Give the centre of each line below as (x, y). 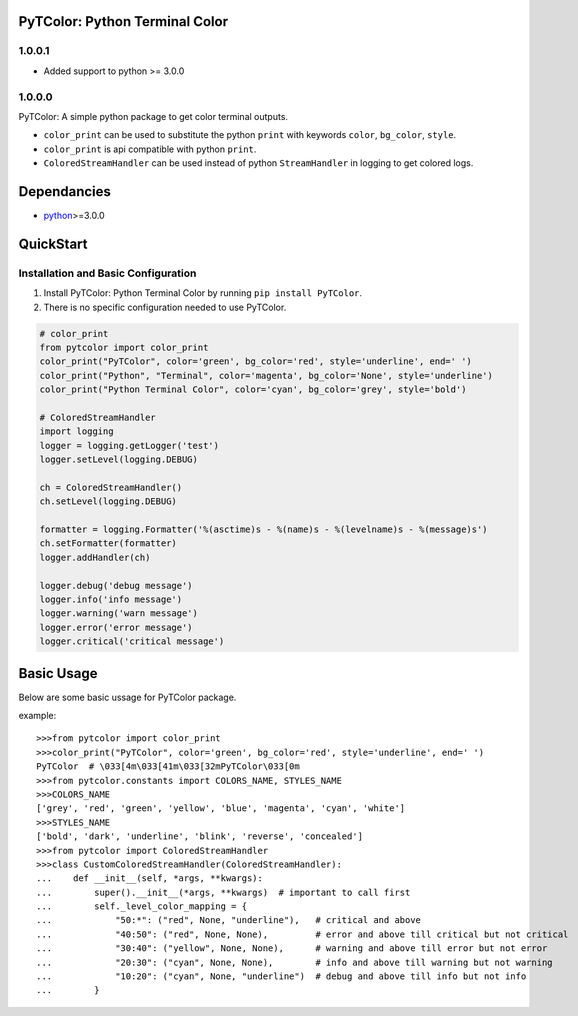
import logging (76, 431)
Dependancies (65, 191)
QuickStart (53, 243)
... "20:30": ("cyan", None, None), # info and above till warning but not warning (295, 962)
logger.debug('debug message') (116, 585)
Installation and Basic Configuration (107, 273)
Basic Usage (58, 673)
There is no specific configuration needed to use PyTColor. (165, 307)
